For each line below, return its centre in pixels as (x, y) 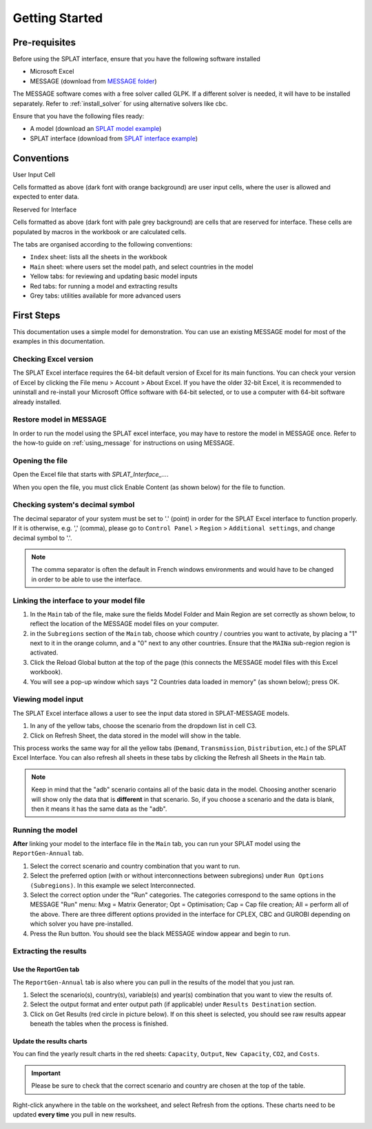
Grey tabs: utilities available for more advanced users (105, 296)
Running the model (45, 830)
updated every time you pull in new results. (74, 1115)
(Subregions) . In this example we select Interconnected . (113, 885)
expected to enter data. (46, 197)
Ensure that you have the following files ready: (79, 116)
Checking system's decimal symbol (74, 505)
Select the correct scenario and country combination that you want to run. (135, 866)
